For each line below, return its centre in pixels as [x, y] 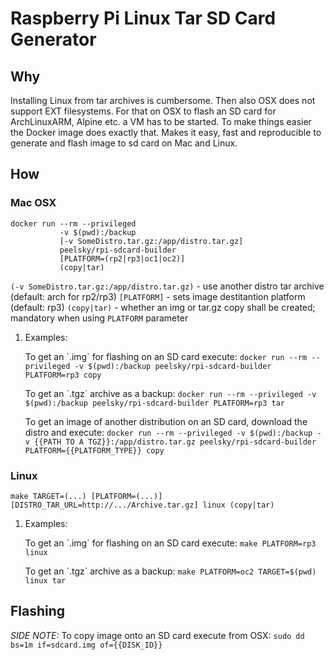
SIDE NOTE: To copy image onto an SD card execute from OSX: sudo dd [157, 635]
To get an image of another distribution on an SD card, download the [166, 421]
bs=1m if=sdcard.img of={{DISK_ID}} [86, 645]
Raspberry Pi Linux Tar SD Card [143, 18]
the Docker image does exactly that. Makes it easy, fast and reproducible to [166, 132]
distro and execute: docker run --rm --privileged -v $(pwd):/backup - [173, 432]
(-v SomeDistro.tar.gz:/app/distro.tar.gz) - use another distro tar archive [167, 286]
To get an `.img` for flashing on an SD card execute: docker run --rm [166, 356]
